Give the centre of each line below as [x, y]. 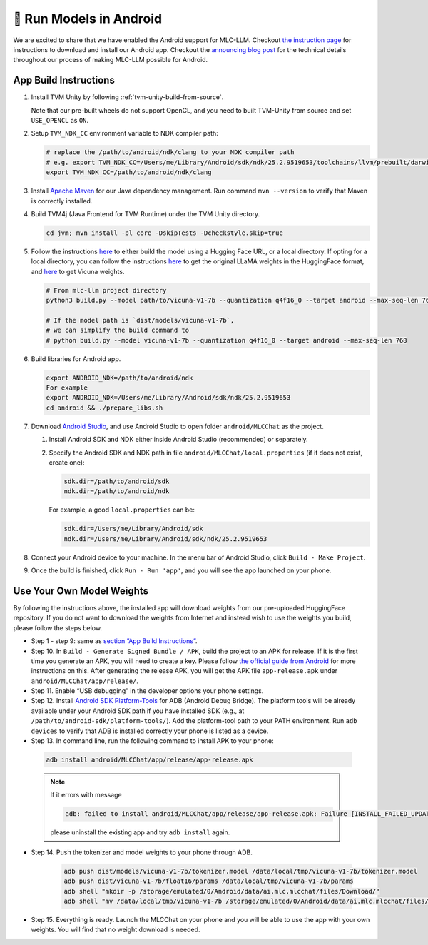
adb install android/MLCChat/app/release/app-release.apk [149, 760]
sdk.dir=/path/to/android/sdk [117, 481]
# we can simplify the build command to [117, 330]
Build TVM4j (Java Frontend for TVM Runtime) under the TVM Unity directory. [146, 213]
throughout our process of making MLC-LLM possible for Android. [111, 60]
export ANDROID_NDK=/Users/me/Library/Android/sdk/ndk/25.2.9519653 [168, 398]
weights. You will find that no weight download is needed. [116, 930]
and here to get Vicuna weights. [78, 271]
